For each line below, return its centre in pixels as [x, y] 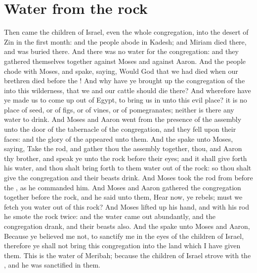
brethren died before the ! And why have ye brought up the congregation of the [125, 81]
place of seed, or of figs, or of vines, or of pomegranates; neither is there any [119, 109]
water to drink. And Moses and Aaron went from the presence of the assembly [123, 119]
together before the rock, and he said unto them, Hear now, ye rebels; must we [123, 197]
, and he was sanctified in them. [52, 265]
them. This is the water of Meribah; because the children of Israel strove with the [128, 255]
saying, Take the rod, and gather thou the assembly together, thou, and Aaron [123, 148]
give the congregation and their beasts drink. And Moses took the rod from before [128, 178]
